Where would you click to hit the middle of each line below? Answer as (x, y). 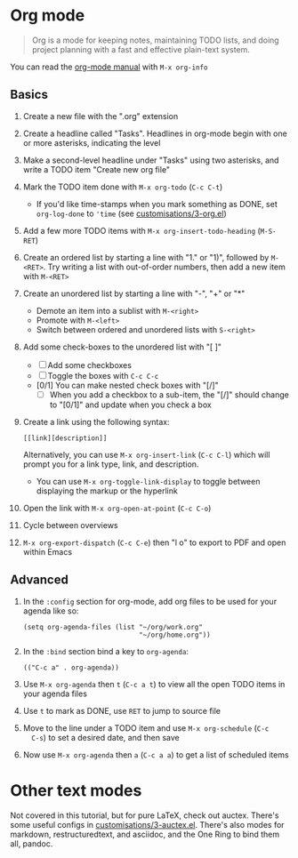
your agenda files (55, 694)
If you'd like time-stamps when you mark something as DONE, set (157, 204)
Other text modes (76, 790)
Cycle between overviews (70, 525)
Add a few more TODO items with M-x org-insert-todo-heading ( (141, 230)
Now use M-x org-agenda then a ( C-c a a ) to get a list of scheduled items (156, 754)
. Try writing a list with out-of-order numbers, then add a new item (164, 267)
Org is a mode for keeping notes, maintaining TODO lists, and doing (155, 40)
